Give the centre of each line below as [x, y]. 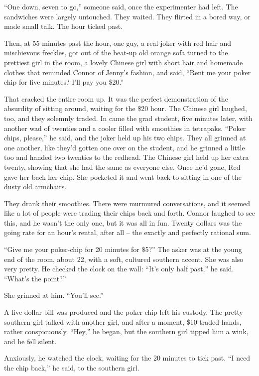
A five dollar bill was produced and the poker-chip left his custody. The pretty [124, 312]
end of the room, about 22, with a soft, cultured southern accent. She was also [124, 259]
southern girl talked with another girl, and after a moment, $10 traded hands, [123, 321]
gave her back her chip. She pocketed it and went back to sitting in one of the [123, 177]
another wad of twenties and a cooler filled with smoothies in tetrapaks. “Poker [125, 128]
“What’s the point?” [35, 278]
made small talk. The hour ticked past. [64, 26]
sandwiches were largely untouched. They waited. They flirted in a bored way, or [127, 16]
